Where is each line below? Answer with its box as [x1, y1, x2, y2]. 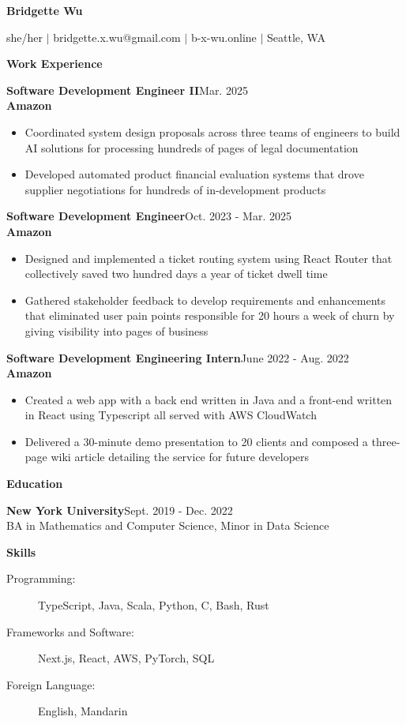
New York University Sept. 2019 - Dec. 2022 [6, 501, 233, 518]
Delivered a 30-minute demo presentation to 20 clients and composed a [24, 433, 368, 449]
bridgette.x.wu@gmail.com [53, 28, 181, 45]
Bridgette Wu [6, 2, 83, 18]
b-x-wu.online [190, 28, 257, 45]
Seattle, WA [267, 28, 325, 45]
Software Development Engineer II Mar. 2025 [6, 81, 248, 98]
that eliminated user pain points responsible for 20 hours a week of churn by [24, 307, 395, 324]
